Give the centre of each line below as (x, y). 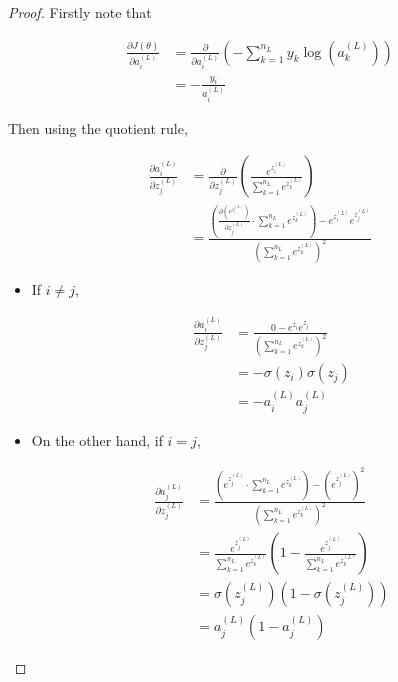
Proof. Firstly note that (80, 12)
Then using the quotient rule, (98, 127)
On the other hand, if (97, 439)
